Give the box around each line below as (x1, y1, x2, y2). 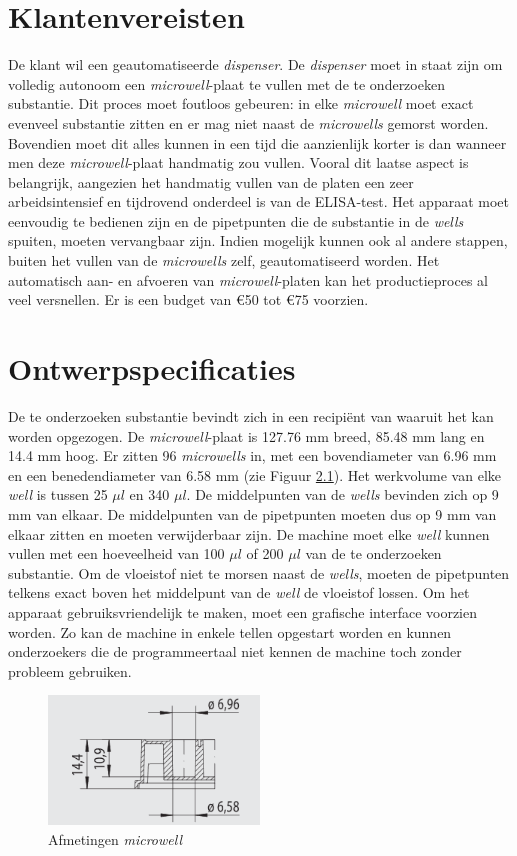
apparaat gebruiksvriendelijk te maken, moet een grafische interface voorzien (8, 601, 477, 622)
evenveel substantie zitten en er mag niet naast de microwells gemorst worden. (8, 112, 489, 133)
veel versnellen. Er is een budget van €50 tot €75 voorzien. (8, 289, 369, 310)
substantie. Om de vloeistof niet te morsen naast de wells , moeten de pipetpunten (8, 562, 510, 583)
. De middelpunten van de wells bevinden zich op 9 (186, 484, 499, 505)
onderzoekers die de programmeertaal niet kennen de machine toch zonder (8, 641, 462, 662)
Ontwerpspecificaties (8, 348, 296, 389)
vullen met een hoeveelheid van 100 (8, 543, 225, 564)
